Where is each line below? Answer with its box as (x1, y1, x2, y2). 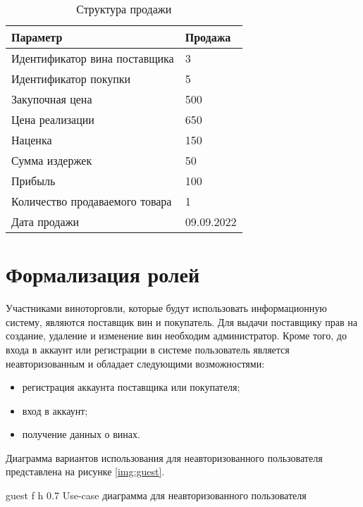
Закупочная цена (11, 91, 92, 107)
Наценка (11, 132, 52, 148)
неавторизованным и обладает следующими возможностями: (6, 356, 265, 370)
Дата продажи (11, 213, 80, 230)
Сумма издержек (11, 152, 92, 168)
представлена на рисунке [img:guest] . (6, 464, 165, 479)
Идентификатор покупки (11, 70, 131, 87)
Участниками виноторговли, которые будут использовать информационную (6, 301, 327, 315)
